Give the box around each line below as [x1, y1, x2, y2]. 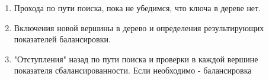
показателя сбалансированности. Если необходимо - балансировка [14, 64, 252, 76]
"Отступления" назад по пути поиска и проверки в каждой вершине [14, 52, 258, 65]
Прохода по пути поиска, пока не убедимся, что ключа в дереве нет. [14, 2, 261, 14]
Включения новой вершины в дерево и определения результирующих [14, 21, 264, 34]
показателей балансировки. [14, 33, 111, 45]
